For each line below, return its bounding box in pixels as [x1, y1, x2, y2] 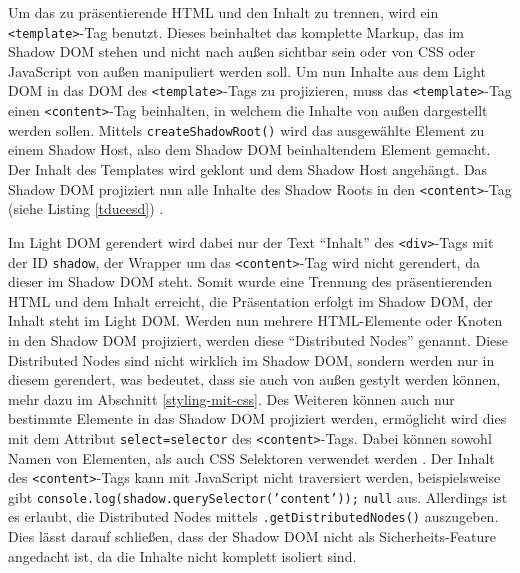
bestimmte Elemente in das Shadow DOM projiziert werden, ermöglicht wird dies [8, 408, 507, 429]
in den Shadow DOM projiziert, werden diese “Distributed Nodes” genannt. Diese [8, 329, 509, 350]
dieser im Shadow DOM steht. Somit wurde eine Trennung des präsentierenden [8, 271, 493, 292]
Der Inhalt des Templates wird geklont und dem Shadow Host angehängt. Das [8, 159, 488, 179]
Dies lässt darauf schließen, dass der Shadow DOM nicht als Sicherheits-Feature [8, 526, 496, 547]
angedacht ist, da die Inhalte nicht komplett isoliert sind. [8, 545, 357, 566]
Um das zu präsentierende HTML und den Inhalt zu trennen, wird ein [8, 2, 439, 22]
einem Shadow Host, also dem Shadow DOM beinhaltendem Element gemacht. [8, 139, 491, 160]
